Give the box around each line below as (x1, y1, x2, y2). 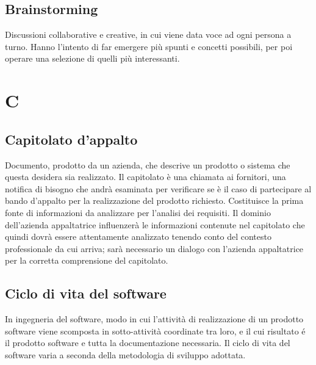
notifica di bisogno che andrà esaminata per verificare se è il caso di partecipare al (5, 182, 312, 195)
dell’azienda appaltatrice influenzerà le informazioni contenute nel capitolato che (5, 218, 305, 231)
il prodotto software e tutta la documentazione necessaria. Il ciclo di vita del (5, 336, 290, 349)
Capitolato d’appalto (5, 129, 138, 148)
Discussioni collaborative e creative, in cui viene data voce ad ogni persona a (5, 28, 292, 41)
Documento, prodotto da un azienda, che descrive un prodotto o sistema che (5, 158, 290, 171)
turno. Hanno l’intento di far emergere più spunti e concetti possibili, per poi (5, 40, 293, 52)
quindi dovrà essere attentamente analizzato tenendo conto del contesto (5, 230, 271, 243)
